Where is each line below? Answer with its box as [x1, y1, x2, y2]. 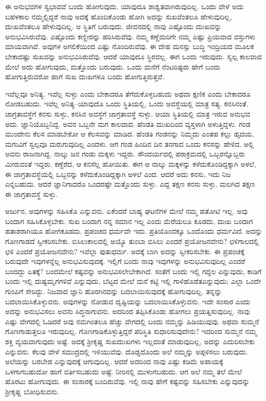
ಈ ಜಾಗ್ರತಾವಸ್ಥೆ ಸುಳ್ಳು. [5, 188, 58, 199]
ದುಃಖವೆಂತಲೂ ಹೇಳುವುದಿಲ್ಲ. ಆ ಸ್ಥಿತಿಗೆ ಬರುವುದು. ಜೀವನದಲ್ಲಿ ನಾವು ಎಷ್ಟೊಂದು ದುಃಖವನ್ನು [5, 21, 222, 32]
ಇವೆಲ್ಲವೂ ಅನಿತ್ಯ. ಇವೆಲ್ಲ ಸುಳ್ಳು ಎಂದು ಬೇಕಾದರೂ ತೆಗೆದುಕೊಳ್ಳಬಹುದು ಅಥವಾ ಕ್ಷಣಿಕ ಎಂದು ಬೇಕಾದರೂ [5, 88, 251, 99]
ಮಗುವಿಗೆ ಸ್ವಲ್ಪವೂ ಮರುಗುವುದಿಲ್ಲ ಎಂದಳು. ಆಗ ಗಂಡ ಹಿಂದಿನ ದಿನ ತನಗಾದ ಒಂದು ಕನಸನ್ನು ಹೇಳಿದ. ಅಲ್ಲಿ [5, 138, 254, 149]
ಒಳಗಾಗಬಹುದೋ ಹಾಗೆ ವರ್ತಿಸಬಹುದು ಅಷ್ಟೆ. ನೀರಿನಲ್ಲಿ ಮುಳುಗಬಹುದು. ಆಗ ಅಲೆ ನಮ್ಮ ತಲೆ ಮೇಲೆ [5, 366, 242, 376]
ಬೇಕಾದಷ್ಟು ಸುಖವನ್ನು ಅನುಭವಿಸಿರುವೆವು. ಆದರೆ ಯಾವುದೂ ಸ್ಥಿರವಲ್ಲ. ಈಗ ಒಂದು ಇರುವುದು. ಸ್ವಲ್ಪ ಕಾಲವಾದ [5, 51, 262, 61]
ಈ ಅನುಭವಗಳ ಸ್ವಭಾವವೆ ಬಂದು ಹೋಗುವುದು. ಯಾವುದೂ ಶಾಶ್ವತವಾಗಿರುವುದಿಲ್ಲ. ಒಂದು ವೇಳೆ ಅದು [5, 1, 244, 11]
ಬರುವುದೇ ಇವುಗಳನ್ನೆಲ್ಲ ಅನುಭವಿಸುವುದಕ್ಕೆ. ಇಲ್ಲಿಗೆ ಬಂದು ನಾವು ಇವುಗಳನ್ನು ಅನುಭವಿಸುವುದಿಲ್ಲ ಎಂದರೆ [5, 256, 245, 266]
